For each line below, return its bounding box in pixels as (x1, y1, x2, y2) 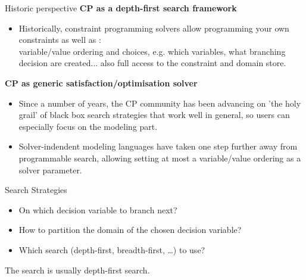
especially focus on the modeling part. (18, 120, 158, 132)
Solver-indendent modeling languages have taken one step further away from (18, 140, 298, 153)
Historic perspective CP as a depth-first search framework (5, 2, 237, 14)
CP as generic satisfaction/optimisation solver (5, 76, 198, 89)
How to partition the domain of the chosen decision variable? (18, 223, 242, 236)
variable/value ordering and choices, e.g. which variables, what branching (18, 45, 286, 57)
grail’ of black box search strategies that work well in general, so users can (18, 108, 290, 121)
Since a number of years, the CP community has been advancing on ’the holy (18, 97, 301, 109)
